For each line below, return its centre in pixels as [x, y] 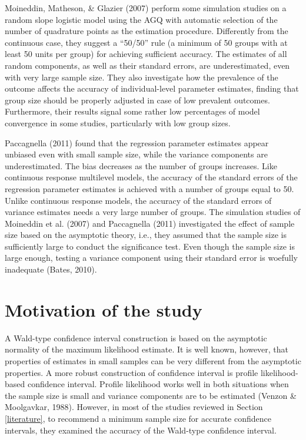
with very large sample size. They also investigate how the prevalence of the [142, 77]
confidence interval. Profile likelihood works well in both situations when [158, 384]
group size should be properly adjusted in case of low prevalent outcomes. [137, 100]
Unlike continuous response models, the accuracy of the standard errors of [138, 200]
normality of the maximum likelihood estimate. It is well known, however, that [147, 349]
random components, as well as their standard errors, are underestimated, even [147, 65]
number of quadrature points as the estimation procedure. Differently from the [147, 31]
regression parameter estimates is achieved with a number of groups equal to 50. [149, 188]
